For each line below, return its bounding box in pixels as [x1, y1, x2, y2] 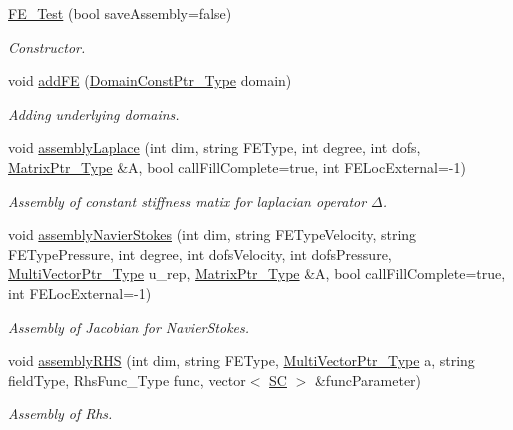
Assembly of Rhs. [8, 403, 113, 424]
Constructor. [8, 36, 86, 57]
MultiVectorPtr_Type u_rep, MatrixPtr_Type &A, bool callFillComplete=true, [8, 263, 506, 284]
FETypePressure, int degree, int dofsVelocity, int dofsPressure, [8, 243, 392, 264]
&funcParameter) [314, 369, 422, 390]
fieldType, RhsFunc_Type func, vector [8, 369, 246, 390]
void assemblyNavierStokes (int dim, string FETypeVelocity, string [8, 224, 417, 245]
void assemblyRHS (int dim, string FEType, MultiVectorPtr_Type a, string [8, 350, 475, 371]
